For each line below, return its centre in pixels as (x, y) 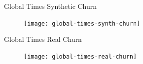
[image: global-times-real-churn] (80, 56)
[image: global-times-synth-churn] (82, 23)
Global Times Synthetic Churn (51, 6)
